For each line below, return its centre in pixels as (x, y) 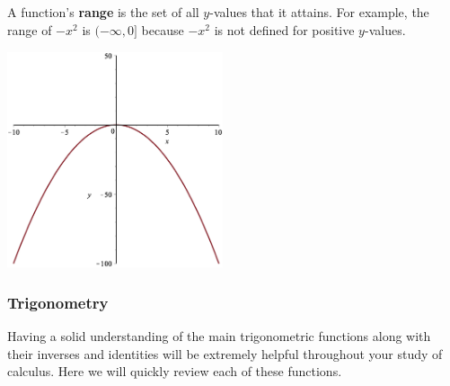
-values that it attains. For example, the (319, 12)
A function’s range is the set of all (103, 12)
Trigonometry (58, 302)
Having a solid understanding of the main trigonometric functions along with (219, 336)
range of (30, 29)
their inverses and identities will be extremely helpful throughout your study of (225, 353)
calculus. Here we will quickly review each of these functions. (175, 371)
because (163, 29)
